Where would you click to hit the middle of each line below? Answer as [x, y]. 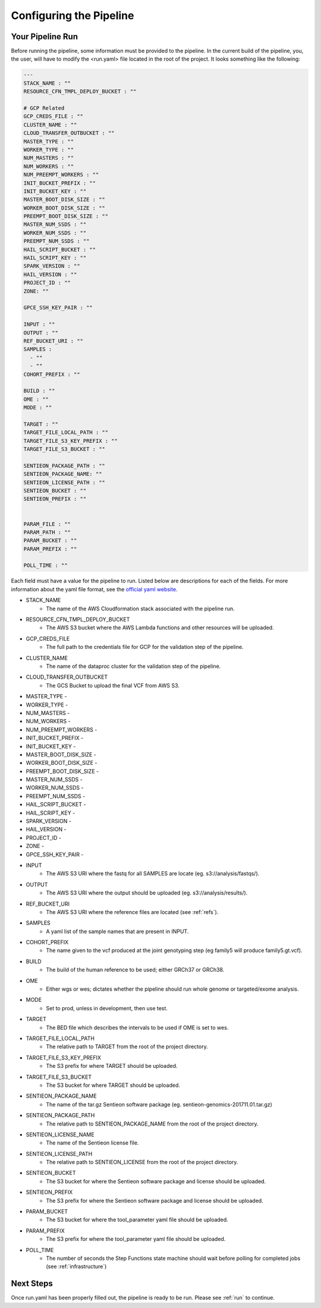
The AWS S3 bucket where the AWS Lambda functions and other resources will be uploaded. [160, 628]
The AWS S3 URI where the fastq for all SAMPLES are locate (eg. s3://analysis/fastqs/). [153, 874]
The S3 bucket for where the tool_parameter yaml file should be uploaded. [137, 1220]
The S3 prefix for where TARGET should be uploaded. [112, 1066]
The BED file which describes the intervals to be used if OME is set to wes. [137, 1028]
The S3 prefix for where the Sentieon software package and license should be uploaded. [155, 1200]
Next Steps [32, 1284]
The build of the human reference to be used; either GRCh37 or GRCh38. [135, 970]
